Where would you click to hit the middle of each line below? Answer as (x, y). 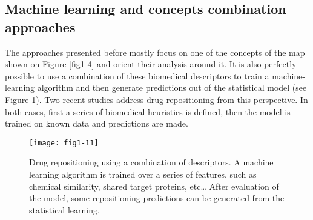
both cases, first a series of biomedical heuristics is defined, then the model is (148, 111)
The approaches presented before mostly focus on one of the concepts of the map (155, 52)
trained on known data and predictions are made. (97, 123)
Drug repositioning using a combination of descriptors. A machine (151, 162)
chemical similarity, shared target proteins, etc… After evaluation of (154, 186)
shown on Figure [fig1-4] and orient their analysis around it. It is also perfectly (151, 64)
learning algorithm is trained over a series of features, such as (143, 174)
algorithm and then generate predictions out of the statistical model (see (172, 88)
